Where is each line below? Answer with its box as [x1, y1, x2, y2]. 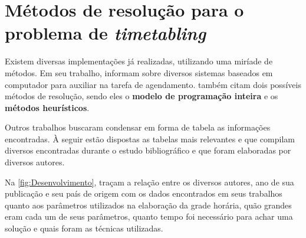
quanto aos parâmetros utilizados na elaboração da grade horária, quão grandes [5, 198, 292, 211]
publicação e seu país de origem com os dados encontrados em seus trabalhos [5, 187, 282, 200]
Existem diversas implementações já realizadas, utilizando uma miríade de [5, 55, 273, 67]
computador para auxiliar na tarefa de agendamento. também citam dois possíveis [5, 78, 301, 90]
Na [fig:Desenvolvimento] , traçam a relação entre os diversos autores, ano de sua [5, 175, 294, 188]
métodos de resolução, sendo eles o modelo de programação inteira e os [5, 90, 278, 102]
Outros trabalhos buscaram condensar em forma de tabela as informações [5, 121, 271, 133]
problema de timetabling [5, 21, 206, 45]
